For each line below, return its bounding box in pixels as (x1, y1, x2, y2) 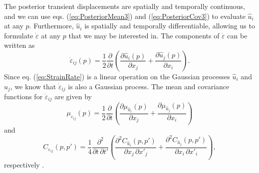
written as (4, 40, 35, 50)
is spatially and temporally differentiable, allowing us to (84, 20, 255, 31)
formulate (4, 30, 33, 40)
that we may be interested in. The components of (68, 30, 220, 40)
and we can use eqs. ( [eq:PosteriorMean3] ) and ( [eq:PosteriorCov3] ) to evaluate (4, 10, 246, 21)
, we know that (10, 81, 56, 91)
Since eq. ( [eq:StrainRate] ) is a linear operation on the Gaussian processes (4, 71, 230, 81)
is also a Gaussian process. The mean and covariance (68, 81, 230, 91)
